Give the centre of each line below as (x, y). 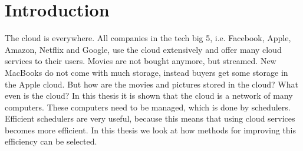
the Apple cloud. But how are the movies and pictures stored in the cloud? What (151, 84)
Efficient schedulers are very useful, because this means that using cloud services (150, 118)
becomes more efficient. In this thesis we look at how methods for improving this (151, 130)
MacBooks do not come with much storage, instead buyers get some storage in (146, 72)
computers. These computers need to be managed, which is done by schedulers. (148, 107)
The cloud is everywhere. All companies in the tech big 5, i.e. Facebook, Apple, (148, 38)
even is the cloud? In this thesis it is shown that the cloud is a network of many (149, 95)
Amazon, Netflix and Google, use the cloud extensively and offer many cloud (143, 49)
